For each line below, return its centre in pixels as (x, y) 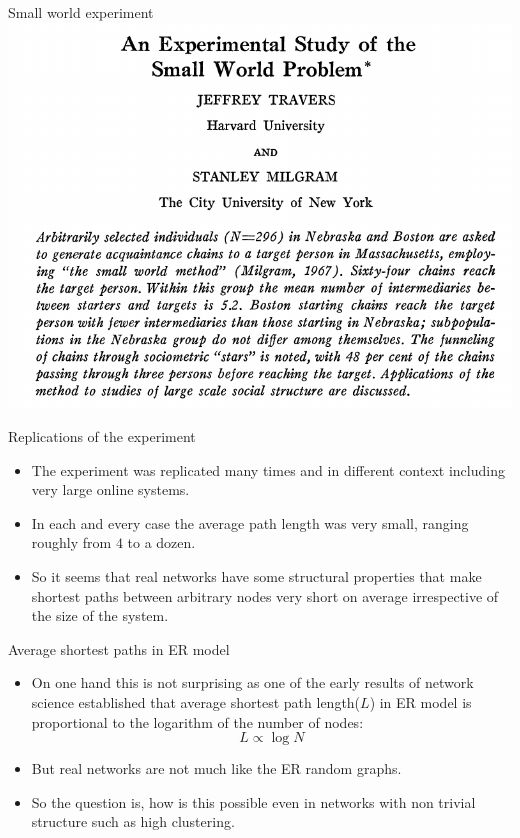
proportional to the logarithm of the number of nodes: (197, 721)
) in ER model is (420, 701)
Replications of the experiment (102, 436)
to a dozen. (161, 542)
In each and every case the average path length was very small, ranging (250, 522)
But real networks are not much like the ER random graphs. (216, 768)
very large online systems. (110, 489)
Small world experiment (81, 12)
